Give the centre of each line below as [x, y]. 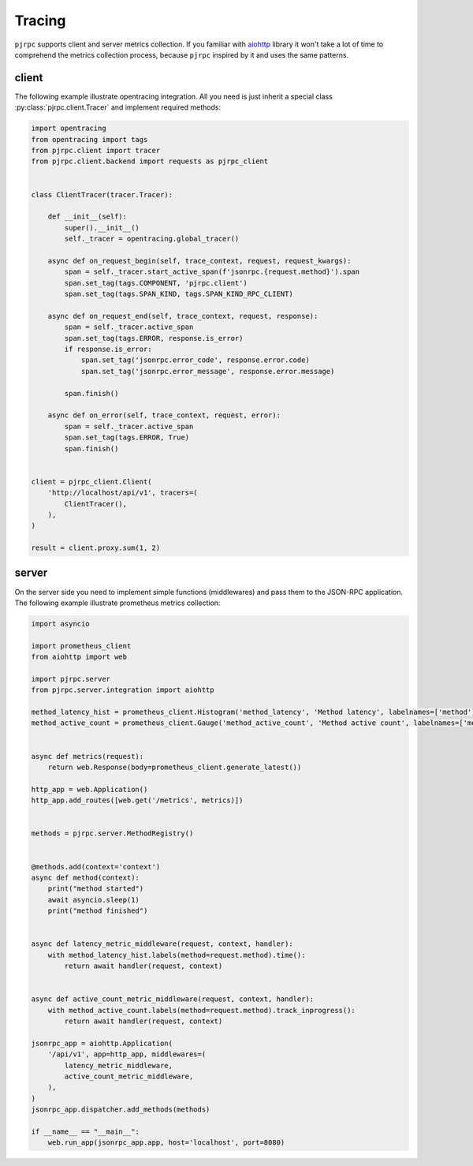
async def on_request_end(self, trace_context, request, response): [183, 316]
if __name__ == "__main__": [85, 1131]
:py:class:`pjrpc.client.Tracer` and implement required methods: [117, 107]
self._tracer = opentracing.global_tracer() [152, 239]
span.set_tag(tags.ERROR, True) [127, 437]
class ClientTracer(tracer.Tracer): [102, 194]
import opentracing [69, 129]
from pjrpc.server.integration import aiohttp [123, 690]
